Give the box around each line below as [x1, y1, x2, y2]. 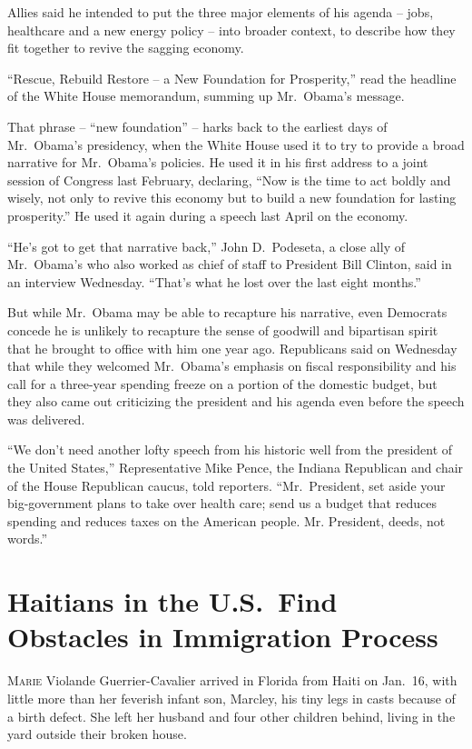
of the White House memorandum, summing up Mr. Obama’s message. [7, 86, 405, 105]
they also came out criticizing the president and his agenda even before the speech [7, 392, 465, 411]
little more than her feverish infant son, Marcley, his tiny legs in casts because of [7, 688, 456, 707]
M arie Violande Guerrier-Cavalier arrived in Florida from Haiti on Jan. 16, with [7, 671, 457, 690]
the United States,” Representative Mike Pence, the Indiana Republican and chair [7, 458, 464, 477]
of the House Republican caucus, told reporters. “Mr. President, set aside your [7, 475, 446, 494]
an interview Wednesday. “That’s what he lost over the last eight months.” [7, 272, 421, 291]
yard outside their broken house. [7, 724, 187, 744]
